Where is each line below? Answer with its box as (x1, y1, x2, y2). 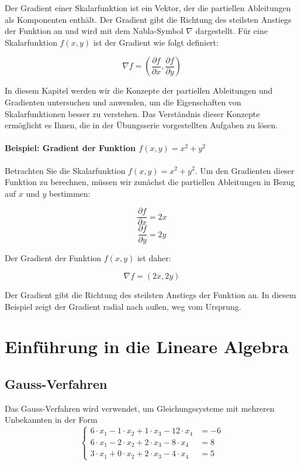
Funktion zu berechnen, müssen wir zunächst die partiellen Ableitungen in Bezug (5, 176, 295, 188)
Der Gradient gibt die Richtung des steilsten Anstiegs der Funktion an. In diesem (5, 289, 296, 301)
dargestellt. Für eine (195, 25, 268, 37)
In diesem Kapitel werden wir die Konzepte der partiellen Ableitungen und (5, 84, 273, 97)
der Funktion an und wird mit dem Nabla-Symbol (5, 25, 184, 37)
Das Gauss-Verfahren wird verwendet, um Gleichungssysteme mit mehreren (5, 402, 275, 414)
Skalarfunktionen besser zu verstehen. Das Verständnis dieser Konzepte (5, 107, 260, 119)
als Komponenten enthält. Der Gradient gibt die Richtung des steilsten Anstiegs (5, 13, 292, 25)
